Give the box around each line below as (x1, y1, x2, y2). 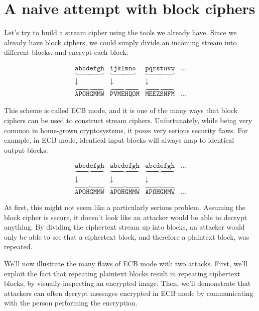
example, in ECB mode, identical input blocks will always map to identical (4, 135, 234, 145)
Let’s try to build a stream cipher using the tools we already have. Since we (4, 27, 237, 38)
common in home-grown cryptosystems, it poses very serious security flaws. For (4, 125, 248, 135)
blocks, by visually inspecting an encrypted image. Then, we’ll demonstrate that (4, 278, 251, 288)
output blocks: (4, 144, 48, 155)
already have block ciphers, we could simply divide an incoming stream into (4, 37, 237, 47)
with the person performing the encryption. (4, 297, 138, 308)
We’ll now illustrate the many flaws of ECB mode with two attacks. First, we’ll (4, 258, 248, 268)
